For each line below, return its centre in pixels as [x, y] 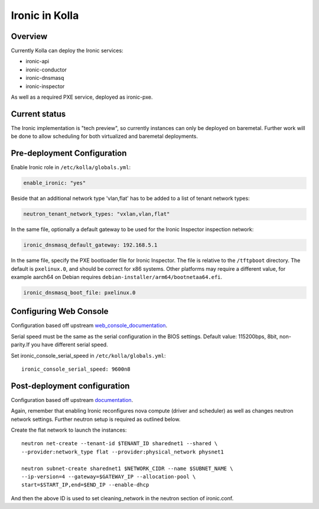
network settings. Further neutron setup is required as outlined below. [96, 419]
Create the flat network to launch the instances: [69, 430]
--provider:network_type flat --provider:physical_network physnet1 [123, 452]
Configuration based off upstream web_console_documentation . [89, 326]
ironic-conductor [46, 69]
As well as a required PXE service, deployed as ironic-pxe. [82, 97]
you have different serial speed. [70, 345]
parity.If [20, 345]
